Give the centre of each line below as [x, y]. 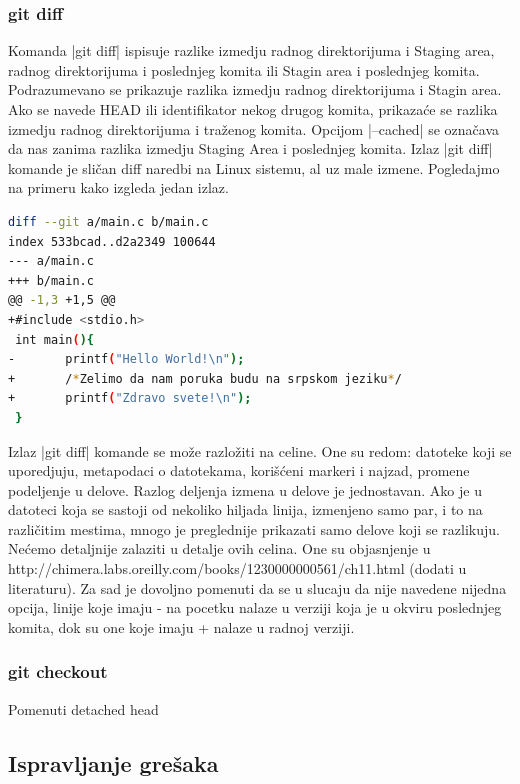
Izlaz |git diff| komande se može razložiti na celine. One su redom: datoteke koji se [260, 450]
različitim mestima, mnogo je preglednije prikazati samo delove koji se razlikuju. [254, 528]
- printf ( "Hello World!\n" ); [126, 359]
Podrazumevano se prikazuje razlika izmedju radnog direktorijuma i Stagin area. [255, 89]
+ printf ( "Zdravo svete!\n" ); [130, 398]
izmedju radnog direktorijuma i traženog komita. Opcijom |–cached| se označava [254, 128]
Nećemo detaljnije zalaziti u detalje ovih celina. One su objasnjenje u [219, 548]
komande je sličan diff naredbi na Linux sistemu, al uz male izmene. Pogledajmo [254, 167]
